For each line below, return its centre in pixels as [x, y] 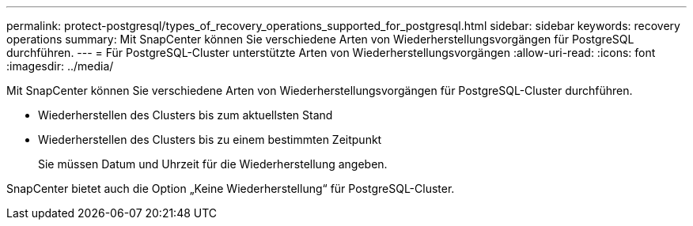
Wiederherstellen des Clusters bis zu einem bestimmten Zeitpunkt [210, 139]
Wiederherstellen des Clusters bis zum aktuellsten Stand [186, 115]
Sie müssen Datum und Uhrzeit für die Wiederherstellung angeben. [213, 164]
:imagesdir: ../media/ [60, 66]
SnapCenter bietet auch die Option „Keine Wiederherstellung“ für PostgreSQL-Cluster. [231, 188]
